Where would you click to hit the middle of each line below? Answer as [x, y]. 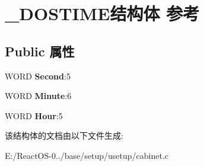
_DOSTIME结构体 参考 [102, 13]
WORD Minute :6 [38, 96]
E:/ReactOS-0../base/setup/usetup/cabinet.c [87, 155]
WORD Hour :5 [34, 115]
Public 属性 [40, 51]
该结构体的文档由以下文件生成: [64, 135]
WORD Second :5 [38, 76]
